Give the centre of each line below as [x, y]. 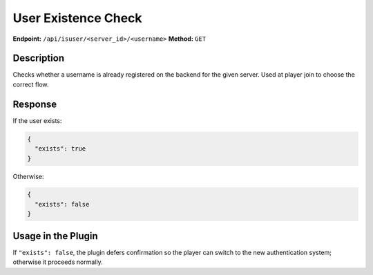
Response [35, 104]
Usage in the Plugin [55, 236]
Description [39, 58]
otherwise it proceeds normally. [58, 262]
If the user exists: [37, 120]
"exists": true [60, 149]
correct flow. [31, 84]
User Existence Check [77, 18]
